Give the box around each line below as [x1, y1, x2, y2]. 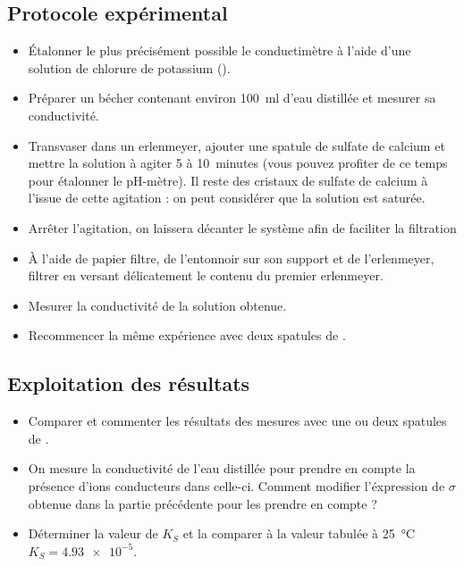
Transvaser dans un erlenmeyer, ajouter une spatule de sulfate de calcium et [28, 136, 445, 154]
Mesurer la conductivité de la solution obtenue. [28, 295, 287, 314]
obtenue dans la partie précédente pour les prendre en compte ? [28, 494, 377, 512]
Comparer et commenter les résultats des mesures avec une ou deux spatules [28, 412, 447, 430]
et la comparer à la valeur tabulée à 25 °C [182, 524, 416, 543]
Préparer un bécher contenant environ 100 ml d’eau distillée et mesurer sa [28, 88, 436, 107]
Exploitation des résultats [7, 370, 250, 397]
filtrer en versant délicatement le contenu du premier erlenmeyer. [28, 266, 384, 285]
